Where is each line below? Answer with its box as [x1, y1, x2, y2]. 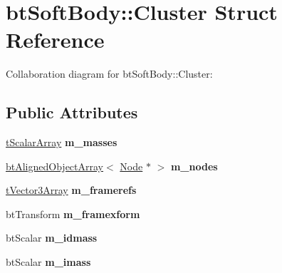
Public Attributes [6, 101, 138, 123]
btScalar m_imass [6, 254, 91, 269]
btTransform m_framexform [6, 206, 140, 221]
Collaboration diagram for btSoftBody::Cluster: [6, 66, 213, 81]
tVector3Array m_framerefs [6, 182, 137, 197]
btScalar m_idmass [6, 230, 98, 245]
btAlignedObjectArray [6, 158, 104, 173]
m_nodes [170, 158, 218, 173]
